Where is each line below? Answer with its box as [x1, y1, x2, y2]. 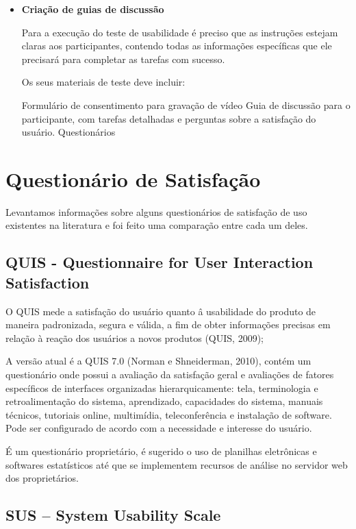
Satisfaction [5, 271, 90, 293]
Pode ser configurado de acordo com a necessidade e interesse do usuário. [5, 421, 312, 435]
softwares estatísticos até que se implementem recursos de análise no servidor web [5, 457, 348, 471]
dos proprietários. [5, 471, 79, 485]
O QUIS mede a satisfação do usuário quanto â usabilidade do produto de [5, 304, 316, 318]
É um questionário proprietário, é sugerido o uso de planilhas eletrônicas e [5, 444, 317, 458]
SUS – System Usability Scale [5, 504, 221, 526]
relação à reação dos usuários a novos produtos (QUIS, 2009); [5, 330, 264, 345]
